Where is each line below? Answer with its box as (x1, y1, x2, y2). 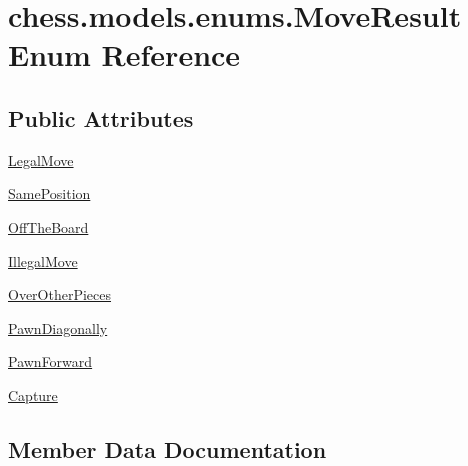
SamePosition (8, 183, 91, 204)
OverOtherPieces (8, 284, 112, 305)
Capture (8, 384, 58, 405)
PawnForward (8, 351, 93, 372)
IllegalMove (8, 250, 78, 271)
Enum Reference (8, 34, 241, 75)
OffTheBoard (8, 216, 89, 237)
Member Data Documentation (8, 433, 327, 464)
